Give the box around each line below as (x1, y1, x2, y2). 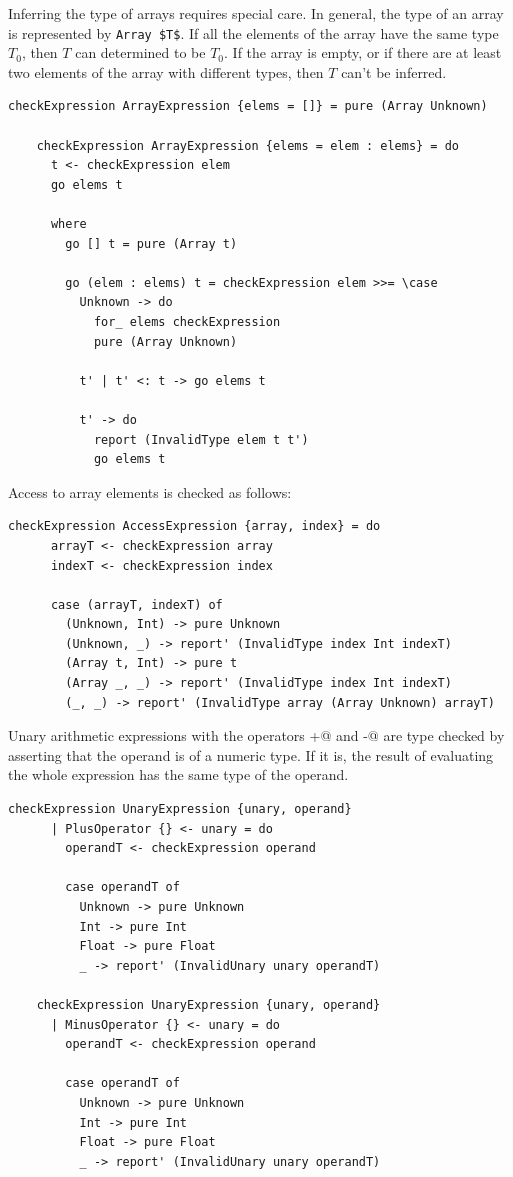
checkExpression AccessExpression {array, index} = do (8, 519, 381, 534)
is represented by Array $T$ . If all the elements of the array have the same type (8, 22, 499, 43)
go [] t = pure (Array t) (65, 236, 238, 251)
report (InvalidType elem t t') (93, 432, 309, 447)
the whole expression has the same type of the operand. (8, 764, 349, 785)
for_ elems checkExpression (93, 314, 281, 329)
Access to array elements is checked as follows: (8, 481, 292, 502)
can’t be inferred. (341, 61, 447, 82)
